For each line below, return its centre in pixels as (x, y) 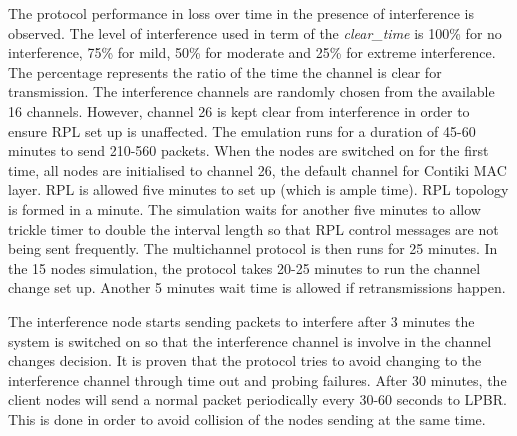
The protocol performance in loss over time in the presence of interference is (241, 13)
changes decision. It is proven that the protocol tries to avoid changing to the (245, 360)
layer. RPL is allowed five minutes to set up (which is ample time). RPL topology (258, 189)
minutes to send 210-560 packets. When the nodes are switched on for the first (248, 150)
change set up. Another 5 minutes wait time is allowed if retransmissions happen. (257, 287)
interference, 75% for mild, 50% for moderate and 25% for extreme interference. (252, 52)
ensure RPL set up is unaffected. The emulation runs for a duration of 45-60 (242, 130)
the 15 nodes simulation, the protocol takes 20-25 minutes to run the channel (244, 267)
